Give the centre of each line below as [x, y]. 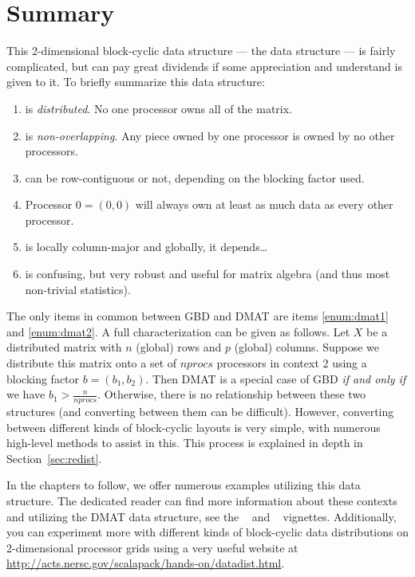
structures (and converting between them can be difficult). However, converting [200, 412]
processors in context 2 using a [292, 363]
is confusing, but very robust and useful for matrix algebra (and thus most [207, 274]
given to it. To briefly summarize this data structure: [136, 82]
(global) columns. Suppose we [307, 347]
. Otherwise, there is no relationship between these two [232, 394]
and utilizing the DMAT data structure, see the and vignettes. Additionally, [202, 516]
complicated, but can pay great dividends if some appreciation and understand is [204, 66]
